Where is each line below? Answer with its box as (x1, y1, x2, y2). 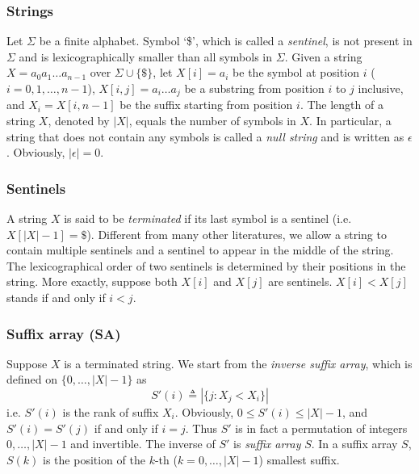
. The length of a (300, 96, 383, 113)
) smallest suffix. (258, 451, 340, 468)
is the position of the (43, 451, 145, 468)
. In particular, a (309, 112, 392, 129)
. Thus (185, 419, 218, 436)
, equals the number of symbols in (128, 112, 296, 129)
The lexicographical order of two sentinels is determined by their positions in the (6, 257, 406, 274)
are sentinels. (268, 273, 333, 290)
